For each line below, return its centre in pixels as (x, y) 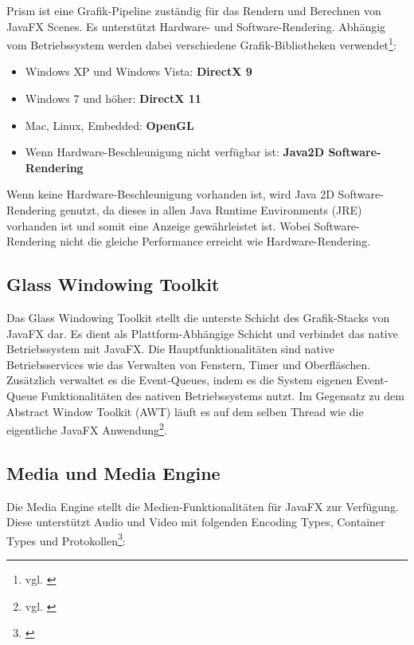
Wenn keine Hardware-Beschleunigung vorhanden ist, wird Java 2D (170, 194)
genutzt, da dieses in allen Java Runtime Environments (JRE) (211, 210)
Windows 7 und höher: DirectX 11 (113, 98)
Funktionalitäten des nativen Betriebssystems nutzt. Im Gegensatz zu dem (223, 395)
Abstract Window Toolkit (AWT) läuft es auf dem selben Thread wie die (185, 411)
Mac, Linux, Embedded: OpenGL (109, 125)
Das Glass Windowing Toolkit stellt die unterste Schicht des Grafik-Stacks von (198, 317)
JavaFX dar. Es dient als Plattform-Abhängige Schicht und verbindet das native (202, 333)
